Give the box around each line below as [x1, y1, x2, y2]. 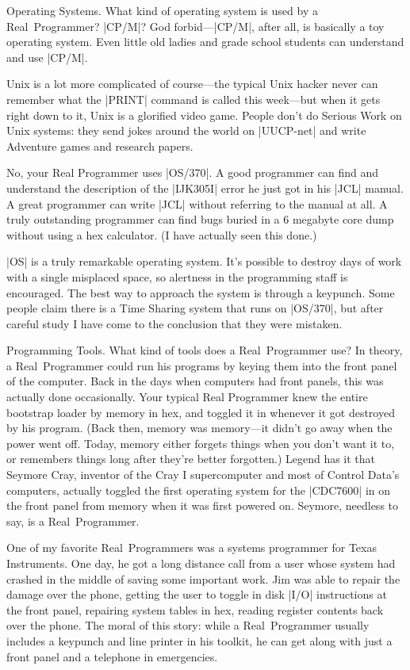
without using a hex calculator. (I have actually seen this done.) [6, 226, 317, 243]
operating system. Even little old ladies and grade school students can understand [6, 33, 404, 50]
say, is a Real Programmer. [6, 512, 140, 529]
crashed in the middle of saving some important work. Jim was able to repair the [6, 570, 400, 587]
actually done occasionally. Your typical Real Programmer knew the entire [6, 389, 368, 405]
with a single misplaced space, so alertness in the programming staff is [6, 268, 348, 285]
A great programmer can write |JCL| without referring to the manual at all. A [6, 195, 388, 212]
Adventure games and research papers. [6, 137, 194, 154]
